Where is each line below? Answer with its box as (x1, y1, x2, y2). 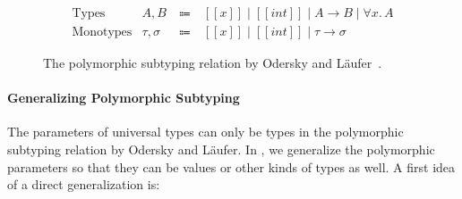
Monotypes (72, 26, 133, 39)
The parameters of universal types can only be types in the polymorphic (7, 122, 404, 141)
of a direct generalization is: (7, 175, 160, 194)
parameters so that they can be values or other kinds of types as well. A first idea (7, 157, 456, 176)
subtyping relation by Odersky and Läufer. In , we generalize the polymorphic (7, 140, 435, 159)
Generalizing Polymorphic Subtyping (7, 88, 240, 107)
